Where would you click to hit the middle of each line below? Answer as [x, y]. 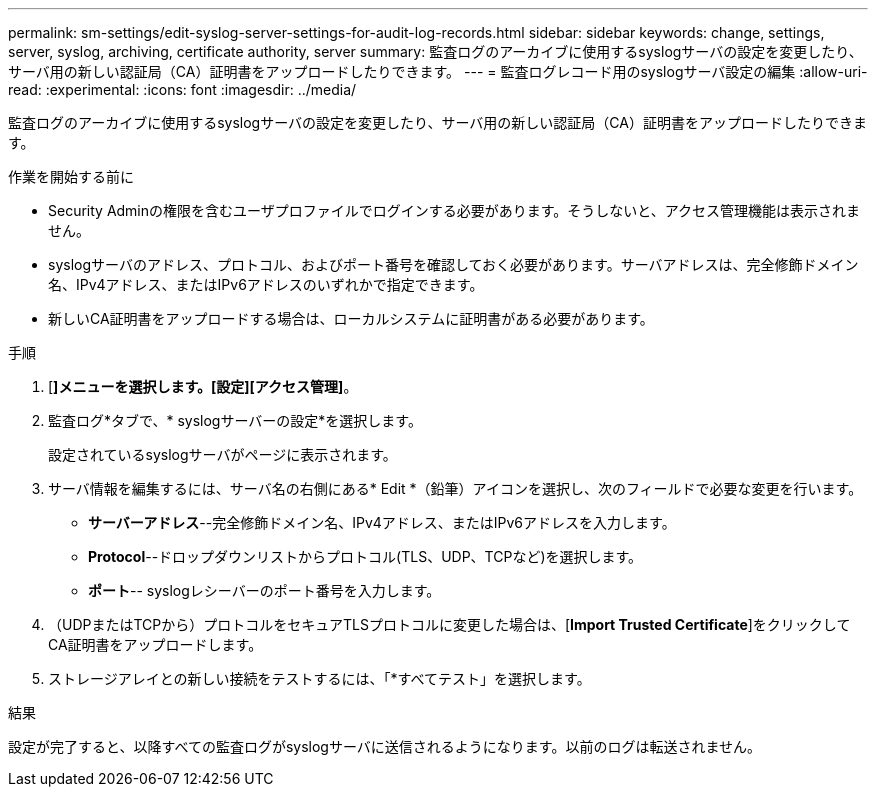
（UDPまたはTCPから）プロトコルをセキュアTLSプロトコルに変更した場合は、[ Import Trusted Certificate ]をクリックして [449, 624]
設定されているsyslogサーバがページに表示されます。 [222, 454]
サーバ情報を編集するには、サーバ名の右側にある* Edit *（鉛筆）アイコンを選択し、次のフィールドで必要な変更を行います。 [455, 488]
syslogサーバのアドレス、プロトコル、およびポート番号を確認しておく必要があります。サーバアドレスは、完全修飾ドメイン [453, 264]
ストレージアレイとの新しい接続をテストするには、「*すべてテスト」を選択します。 [319, 678]
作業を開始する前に [71, 176]
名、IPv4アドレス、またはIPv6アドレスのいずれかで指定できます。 [266, 284]
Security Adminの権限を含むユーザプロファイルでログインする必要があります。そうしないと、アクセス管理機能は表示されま [454, 210]
